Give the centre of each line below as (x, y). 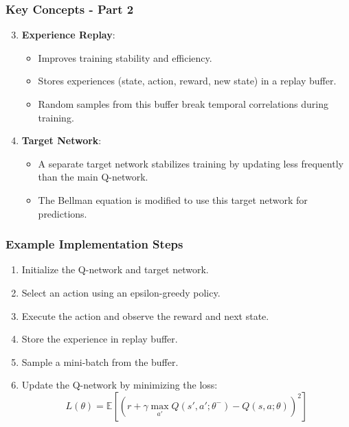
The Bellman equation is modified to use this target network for (173, 199)
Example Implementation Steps (94, 244)
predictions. (63, 213)
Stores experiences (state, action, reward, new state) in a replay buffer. (187, 81)
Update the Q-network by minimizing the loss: (120, 385)
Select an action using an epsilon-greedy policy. (121, 292)
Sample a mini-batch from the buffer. (100, 361)
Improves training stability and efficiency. (125, 57)
